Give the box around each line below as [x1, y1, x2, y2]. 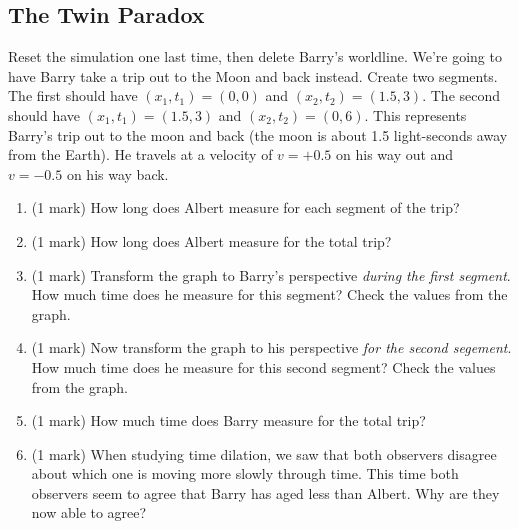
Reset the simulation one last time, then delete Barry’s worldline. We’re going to [8, 46, 502, 67]
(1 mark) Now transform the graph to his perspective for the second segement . [31, 337, 512, 358]
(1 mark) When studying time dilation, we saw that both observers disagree [31, 443, 497, 464]
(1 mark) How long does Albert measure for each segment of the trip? [31, 197, 460, 218]
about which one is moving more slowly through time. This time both [31, 463, 459, 484]
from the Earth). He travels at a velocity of [8, 144, 273, 165]
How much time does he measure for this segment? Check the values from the [31, 284, 508, 305]
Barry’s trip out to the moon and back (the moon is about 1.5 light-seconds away [8, 124, 508, 145]
